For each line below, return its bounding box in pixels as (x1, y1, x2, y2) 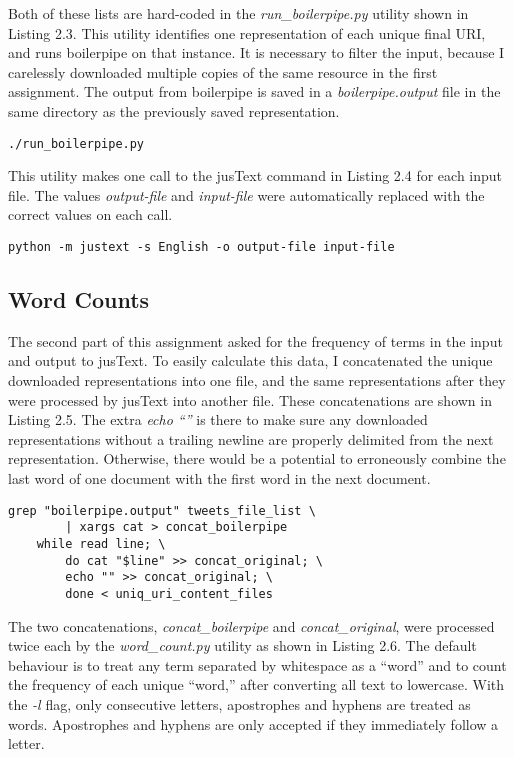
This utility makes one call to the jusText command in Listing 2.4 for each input (8, 165, 503, 186)
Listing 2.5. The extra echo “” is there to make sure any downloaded (8, 409, 428, 430)
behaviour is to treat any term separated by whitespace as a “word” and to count (8, 654, 507, 675)
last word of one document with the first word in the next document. (8, 468, 431, 489)
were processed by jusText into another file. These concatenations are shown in (8, 389, 492, 410)
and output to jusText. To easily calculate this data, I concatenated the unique (8, 350, 493, 371)
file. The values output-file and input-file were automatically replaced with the (8, 184, 485, 205)
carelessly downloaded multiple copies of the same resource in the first (8, 61, 438, 82)
